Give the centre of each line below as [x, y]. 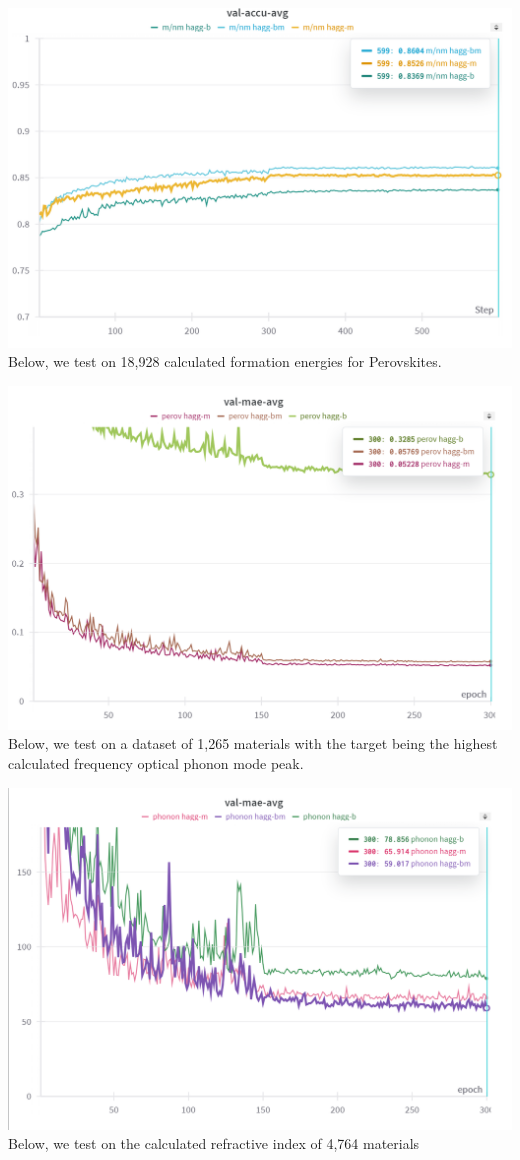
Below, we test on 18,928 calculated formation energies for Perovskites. [225, 361]
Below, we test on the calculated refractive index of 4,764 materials [214, 1143]
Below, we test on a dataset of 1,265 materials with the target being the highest [253, 743]
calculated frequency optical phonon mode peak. [156, 763]
